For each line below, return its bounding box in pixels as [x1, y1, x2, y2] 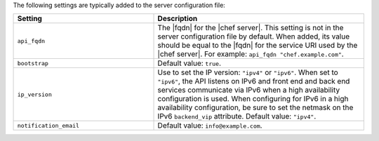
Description [157, 14, 198, 24]
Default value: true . [157, 58, 221, 68]
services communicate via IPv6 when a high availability [157, 85, 340, 95]
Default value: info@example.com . [157, 121, 262, 130]
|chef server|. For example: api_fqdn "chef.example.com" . [157, 49, 344, 59]
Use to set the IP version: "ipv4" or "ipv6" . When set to [157, 67, 338, 77]
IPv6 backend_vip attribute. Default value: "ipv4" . [157, 112, 317, 121]
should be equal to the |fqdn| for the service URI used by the [157, 41, 358, 51]
